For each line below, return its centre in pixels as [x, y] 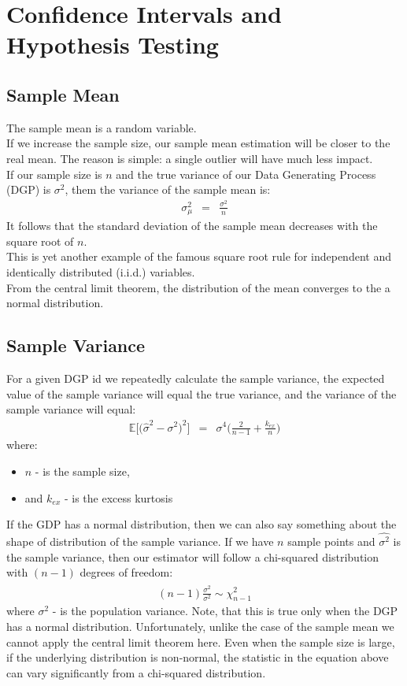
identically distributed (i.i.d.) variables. [101, 272]
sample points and [331, 541]
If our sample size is [54, 174]
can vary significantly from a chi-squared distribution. [136, 672]
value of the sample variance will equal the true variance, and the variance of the [202, 393]
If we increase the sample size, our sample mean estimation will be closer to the [198, 143]
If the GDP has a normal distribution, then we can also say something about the [202, 524]
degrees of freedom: [126, 572]
